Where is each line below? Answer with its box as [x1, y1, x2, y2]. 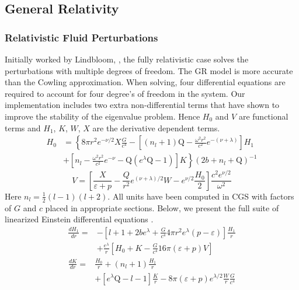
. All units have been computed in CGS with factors [107, 190, 294, 202]
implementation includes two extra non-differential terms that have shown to [5, 99, 280, 111]
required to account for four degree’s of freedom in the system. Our [5, 87, 245, 99]
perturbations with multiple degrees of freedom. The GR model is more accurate [5, 64, 293, 76]
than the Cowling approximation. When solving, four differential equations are [5, 76, 286, 88]
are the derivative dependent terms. [92, 121, 220, 134]
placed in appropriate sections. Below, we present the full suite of [45, 201, 279, 214]
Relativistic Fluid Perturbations [5, 30, 158, 44]
